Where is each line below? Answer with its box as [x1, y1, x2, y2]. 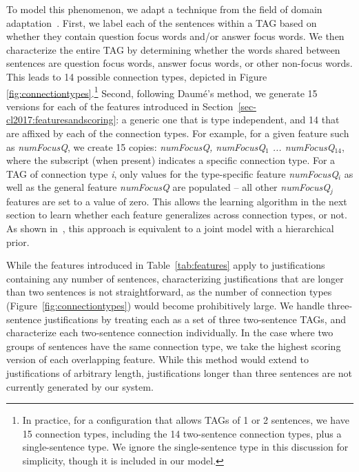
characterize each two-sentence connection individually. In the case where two [6, 325, 334, 340]
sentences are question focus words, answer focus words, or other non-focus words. [6, 56, 353, 70]
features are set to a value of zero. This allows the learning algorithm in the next [6, 194, 347, 208]
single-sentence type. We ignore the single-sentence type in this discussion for [22, 440, 349, 454]
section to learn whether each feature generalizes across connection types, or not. [6, 207, 347, 222]
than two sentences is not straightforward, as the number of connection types [6, 285, 332, 299]
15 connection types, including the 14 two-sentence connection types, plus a [22, 426, 342, 440]
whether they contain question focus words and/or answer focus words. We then [6, 29, 345, 43]
